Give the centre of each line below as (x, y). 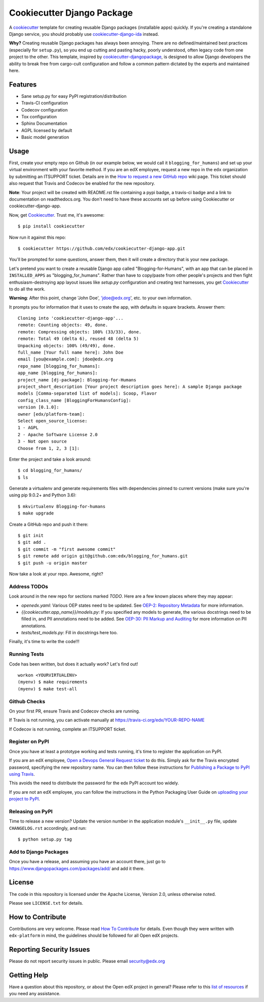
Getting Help (29, 975)
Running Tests (26, 654)
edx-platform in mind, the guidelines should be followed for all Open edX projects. (94, 935)
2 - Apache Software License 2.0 (58, 434)
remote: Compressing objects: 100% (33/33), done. (80, 332)
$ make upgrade (36, 513)
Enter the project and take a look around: (50, 459)
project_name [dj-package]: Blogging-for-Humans (77, 380)
